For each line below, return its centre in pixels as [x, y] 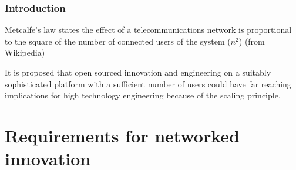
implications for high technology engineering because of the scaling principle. [143, 95]
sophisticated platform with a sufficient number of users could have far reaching [148, 84]
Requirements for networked [122, 135]
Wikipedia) [25, 52]
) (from [252, 41]
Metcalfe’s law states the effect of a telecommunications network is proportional [148, 30]
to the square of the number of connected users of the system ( [118, 41]
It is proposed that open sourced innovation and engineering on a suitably [138, 72]
